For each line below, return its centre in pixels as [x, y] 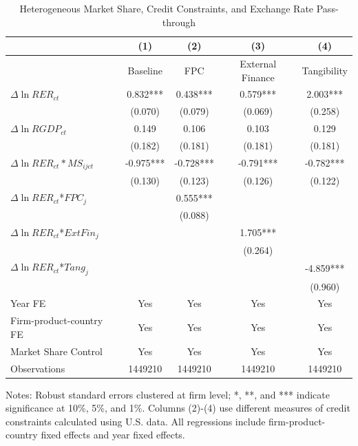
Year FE [28, 303]
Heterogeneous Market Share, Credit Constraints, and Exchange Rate [167, 8]
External [258, 64]
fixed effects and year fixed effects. [113, 435]
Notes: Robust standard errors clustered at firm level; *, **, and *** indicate [168, 394]
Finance [258, 77]
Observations [38, 368]
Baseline [145, 70]
